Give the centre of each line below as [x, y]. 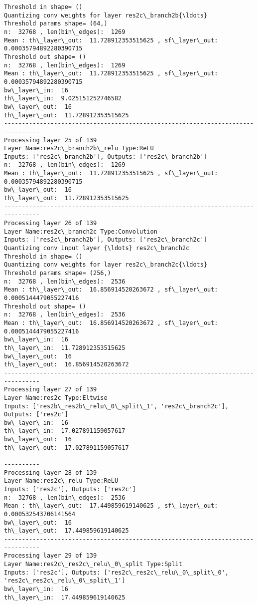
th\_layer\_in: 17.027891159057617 [65, 431]
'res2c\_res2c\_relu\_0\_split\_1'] [65, 581]
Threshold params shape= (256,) [58, 273]
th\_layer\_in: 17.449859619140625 [65, 597]
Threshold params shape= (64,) [56, 24]
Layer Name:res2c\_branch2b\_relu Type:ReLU [79, 149]
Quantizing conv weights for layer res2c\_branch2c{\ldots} [106, 265]
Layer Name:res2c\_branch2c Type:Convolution [81, 231]
